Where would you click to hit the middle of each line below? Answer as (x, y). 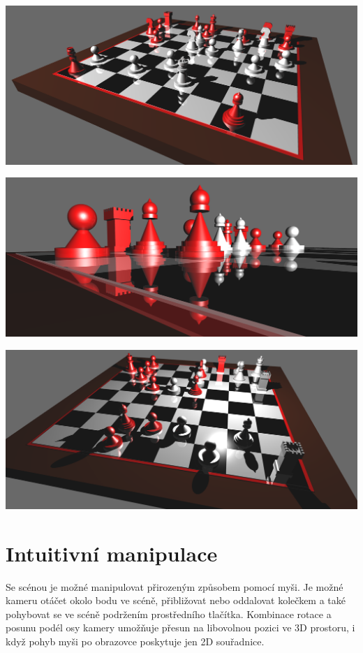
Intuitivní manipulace (112, 553)
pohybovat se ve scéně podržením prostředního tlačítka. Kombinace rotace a (169, 614)
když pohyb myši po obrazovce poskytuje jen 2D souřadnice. (135, 641)
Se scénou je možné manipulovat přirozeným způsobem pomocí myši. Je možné (175, 586)
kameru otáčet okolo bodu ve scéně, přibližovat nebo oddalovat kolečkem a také (176, 600)
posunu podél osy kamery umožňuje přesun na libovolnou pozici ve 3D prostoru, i (180, 628)
